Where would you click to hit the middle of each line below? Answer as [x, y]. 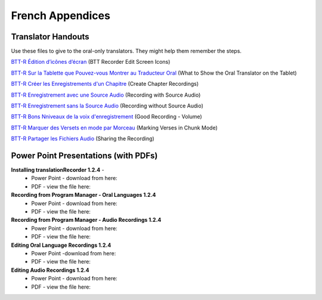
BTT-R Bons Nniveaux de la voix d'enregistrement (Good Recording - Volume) [106, 117]
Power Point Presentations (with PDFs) [84, 156]
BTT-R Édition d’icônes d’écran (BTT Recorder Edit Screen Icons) [91, 62]
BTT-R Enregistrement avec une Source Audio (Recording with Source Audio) [106, 95]
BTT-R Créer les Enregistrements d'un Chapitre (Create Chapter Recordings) [105, 84]
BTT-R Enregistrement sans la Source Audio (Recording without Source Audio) [107, 106]
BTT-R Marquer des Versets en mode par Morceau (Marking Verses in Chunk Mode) [114, 128]
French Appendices [61, 16]
